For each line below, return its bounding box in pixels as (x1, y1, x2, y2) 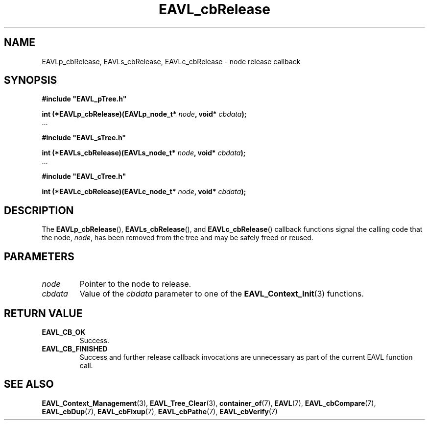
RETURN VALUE (4, 307, 83, 320)
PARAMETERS (4, 250, 74, 263)
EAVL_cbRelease (159, 1, 270, 18)
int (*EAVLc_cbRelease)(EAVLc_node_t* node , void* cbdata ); (42, 187, 246, 196)
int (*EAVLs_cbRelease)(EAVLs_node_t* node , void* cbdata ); (42, 149, 246, 157)
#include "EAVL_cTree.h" (42, 172, 126, 181)
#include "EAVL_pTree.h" (42, 95, 127, 103)
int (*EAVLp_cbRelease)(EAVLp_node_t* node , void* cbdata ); (42, 110, 247, 119)
